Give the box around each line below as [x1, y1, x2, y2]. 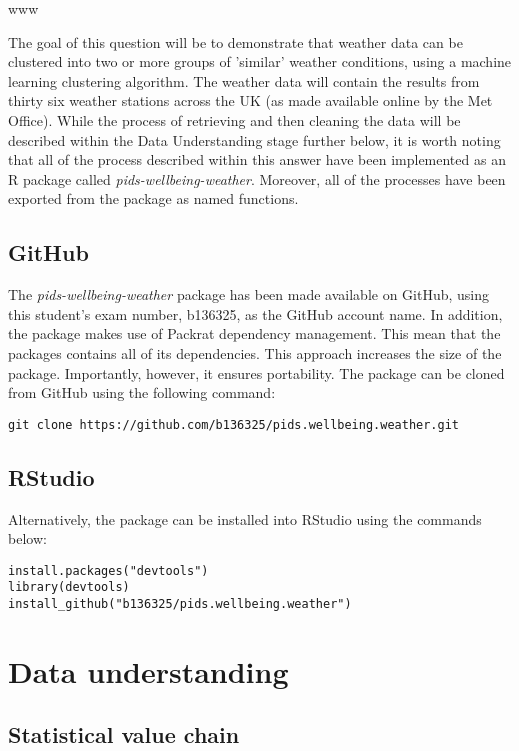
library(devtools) [8, 580, 130, 595]
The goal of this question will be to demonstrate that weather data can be [8, 31, 463, 52]
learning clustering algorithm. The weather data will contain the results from [8, 70, 480, 91]
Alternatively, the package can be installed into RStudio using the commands [8, 508, 482, 529]
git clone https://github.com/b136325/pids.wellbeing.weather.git [8, 417, 460, 432]
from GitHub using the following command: [8, 382, 276, 403]
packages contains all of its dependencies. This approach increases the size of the [8, 342, 502, 363]
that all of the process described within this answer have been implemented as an [8, 149, 506, 170]
